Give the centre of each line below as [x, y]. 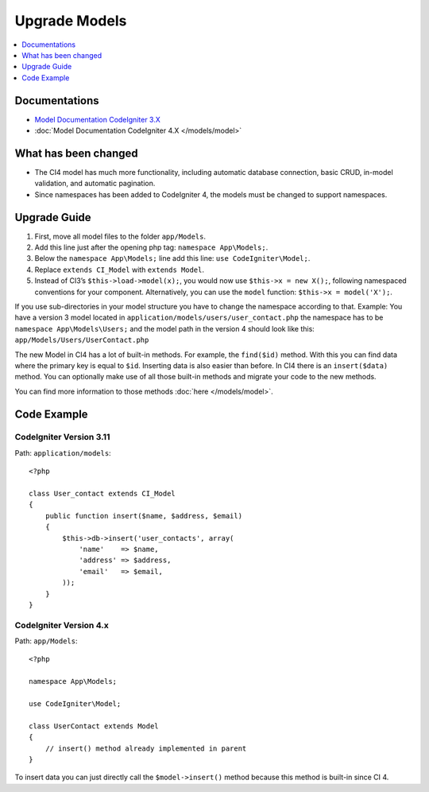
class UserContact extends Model [94, 726]
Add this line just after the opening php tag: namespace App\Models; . [151, 247]
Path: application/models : [63, 452]
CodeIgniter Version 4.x [62, 625]
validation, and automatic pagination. [95, 184]
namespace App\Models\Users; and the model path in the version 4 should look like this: [165, 328]
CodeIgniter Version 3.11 [62, 437]
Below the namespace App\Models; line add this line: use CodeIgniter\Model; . [172, 258]
